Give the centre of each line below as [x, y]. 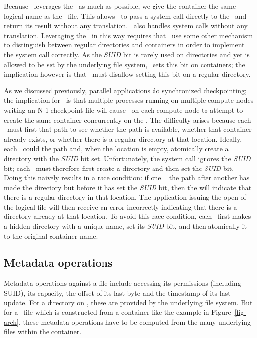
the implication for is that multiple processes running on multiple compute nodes [129, 100]
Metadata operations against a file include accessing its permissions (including [123, 283]
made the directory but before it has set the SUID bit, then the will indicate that [128, 187]
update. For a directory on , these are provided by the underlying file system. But [128, 302]
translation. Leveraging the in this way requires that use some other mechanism [128, 35]
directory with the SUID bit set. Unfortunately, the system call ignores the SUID [127, 158]
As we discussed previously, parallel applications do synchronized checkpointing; [125, 90]
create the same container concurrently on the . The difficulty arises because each [128, 119]
